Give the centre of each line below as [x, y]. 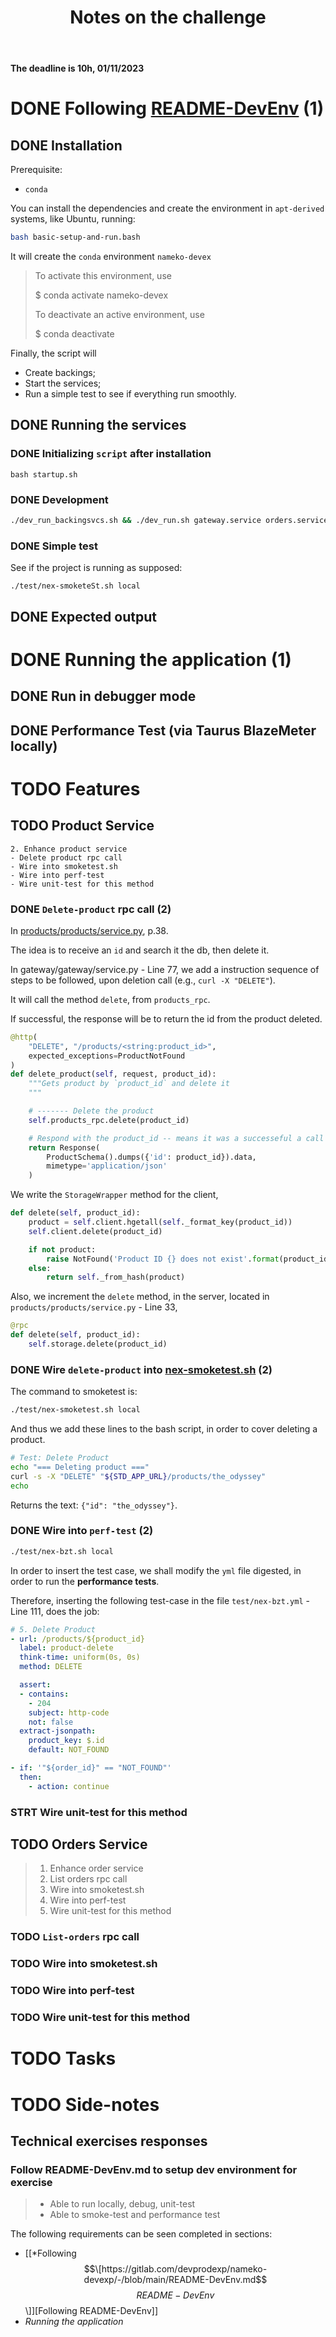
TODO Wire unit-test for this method [100, 2018]
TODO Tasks [63, 2058]
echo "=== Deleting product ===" [80, 1467]
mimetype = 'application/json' [107, 1166]
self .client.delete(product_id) [95, 1231]
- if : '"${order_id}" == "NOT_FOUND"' [91, 1768]
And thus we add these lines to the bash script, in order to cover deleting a [164, 1429]
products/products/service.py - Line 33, [94, 1307]
